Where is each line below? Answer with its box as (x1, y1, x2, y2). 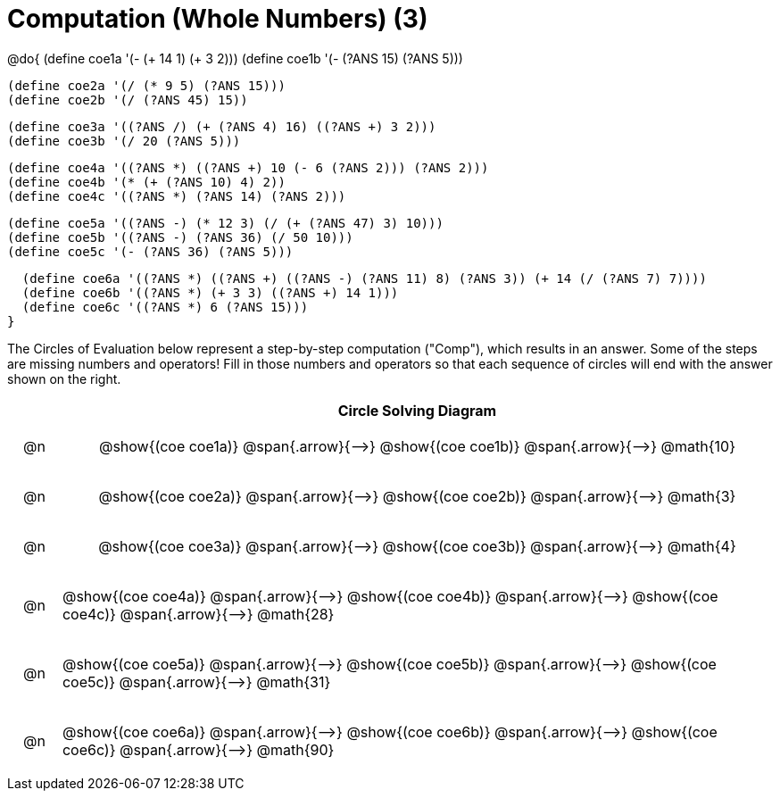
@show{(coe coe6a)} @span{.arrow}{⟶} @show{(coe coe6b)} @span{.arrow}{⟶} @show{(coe (62, 722, 718, 741)
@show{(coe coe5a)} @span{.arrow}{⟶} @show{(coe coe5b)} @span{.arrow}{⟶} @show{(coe (62, 654, 717, 673)
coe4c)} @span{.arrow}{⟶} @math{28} (62, 604, 335, 623)
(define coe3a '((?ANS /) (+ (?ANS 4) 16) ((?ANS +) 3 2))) (7, 119, 436, 134)
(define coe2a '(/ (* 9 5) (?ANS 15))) (7, 78, 286, 93)
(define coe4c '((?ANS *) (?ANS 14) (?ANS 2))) (7, 188, 346, 204)
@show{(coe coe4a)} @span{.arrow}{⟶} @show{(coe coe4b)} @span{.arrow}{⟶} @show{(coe (62, 586, 718, 605)
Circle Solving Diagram (337, 401, 497, 420)
